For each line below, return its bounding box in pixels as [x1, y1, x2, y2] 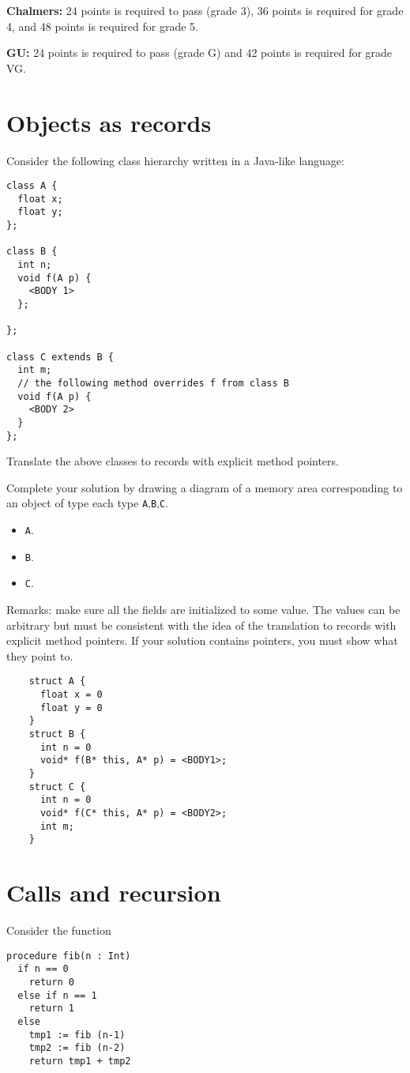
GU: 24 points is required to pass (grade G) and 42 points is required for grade [6, 44, 393, 61]
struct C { [28, 781, 86, 793]
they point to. [6, 647, 73, 664]
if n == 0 [17, 963, 69, 975]
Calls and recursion [6, 876, 221, 909]
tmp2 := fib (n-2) [28, 1042, 126, 1054]
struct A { [28, 676, 86, 687]
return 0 [28, 976, 74, 988]
